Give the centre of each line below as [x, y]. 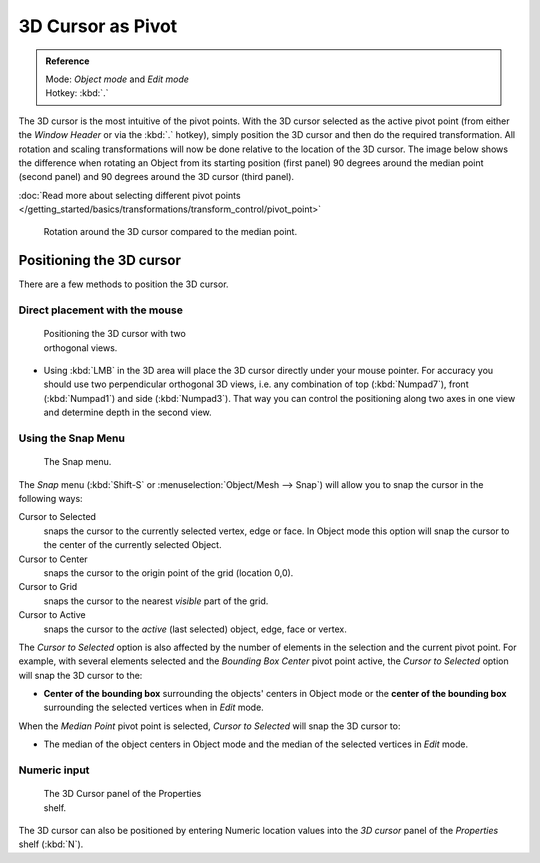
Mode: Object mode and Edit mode [117, 79]
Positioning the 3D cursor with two [115, 334]
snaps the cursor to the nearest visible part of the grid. [156, 601]
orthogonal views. [80, 347]
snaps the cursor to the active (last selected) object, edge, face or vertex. [195, 629]
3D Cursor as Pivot [98, 26]
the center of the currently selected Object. [132, 545]
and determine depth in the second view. [127, 412]
